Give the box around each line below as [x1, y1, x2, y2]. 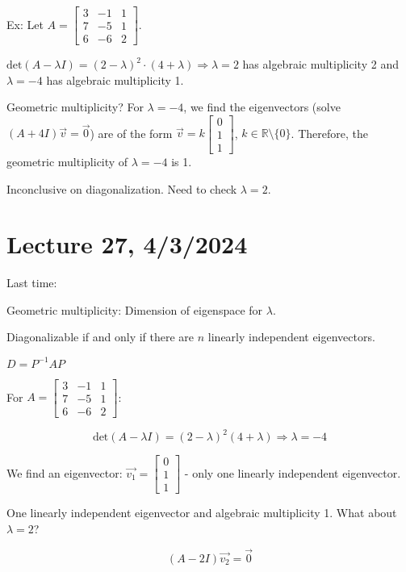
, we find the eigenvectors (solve [183, 98, 341, 115]
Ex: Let [6, 15, 44, 32]
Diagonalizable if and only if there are [6, 328, 195, 345]
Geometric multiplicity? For [6, 98, 144, 115]
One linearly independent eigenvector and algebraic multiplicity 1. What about [6, 504, 397, 521]
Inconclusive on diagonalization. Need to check [6, 180, 237, 197]
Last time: [6, 274, 57, 291]
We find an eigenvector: [6, 464, 123, 481]
